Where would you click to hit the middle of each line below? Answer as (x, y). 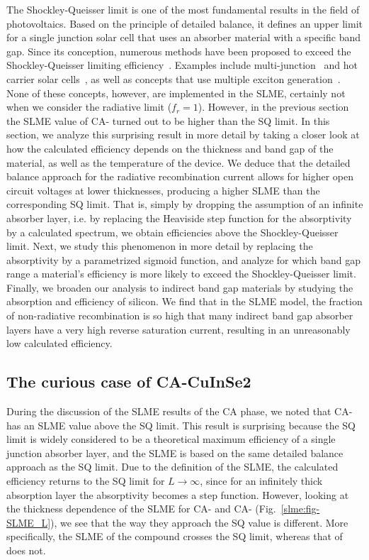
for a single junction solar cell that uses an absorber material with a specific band (183, 37)
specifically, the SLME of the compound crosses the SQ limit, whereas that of (175, 536)
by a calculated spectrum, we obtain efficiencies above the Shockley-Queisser (172, 232)
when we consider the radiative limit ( (89, 107)
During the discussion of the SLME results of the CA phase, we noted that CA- (180, 411)
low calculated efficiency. (59, 343)
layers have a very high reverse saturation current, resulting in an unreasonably (178, 329)
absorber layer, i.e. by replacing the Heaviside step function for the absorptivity (179, 218)
